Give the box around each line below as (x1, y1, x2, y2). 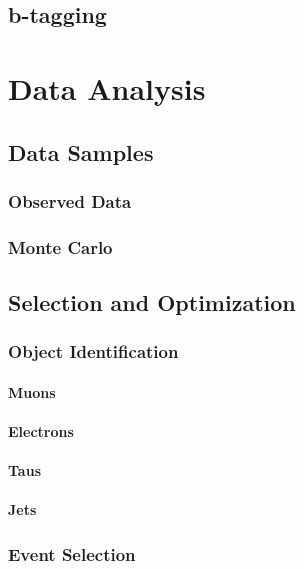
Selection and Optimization (8, 287, 296, 318)
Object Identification (8, 339, 179, 364)
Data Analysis (8, 67, 206, 108)
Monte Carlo (8, 234, 113, 259)
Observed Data (8, 188, 132, 213)
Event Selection (8, 541, 136, 566)
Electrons (8, 421, 74, 442)
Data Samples (8, 136, 154, 167)
